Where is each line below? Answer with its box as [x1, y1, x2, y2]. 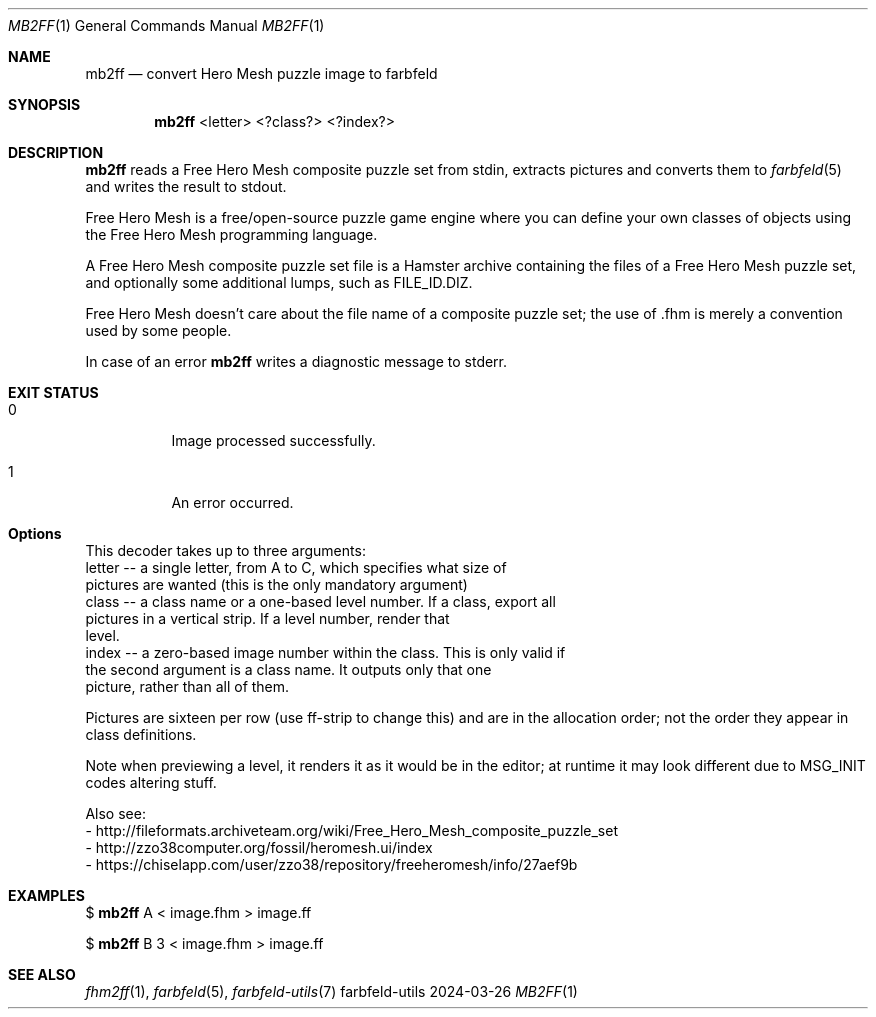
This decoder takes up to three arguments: [85, 542, 366, 559]
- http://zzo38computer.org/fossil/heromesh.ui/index [85, 839, 433, 856]
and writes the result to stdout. [85, 178, 287, 195]
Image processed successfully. [171, 432, 376, 449]
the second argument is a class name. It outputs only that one [85, 661, 492, 678]
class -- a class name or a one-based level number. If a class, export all [85, 593, 556, 610]
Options [8, 525, 62, 542]
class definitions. [85, 726, 197, 743]
